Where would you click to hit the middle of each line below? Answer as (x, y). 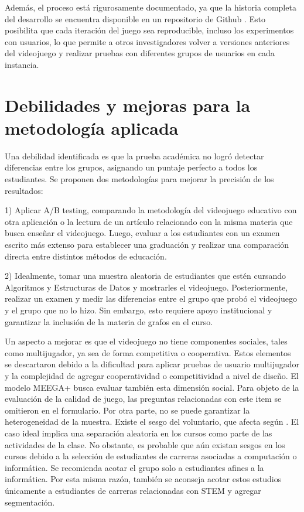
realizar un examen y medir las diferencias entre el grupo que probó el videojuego (151, 298)
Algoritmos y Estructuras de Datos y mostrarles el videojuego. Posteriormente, (146, 287)
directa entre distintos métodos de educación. (86, 256)
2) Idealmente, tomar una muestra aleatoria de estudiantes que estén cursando (146, 276)
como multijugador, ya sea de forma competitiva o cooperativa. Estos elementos (148, 352)
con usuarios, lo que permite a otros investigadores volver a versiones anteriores (147, 41)
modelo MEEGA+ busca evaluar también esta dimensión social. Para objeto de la (152, 387)
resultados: (24, 190)
